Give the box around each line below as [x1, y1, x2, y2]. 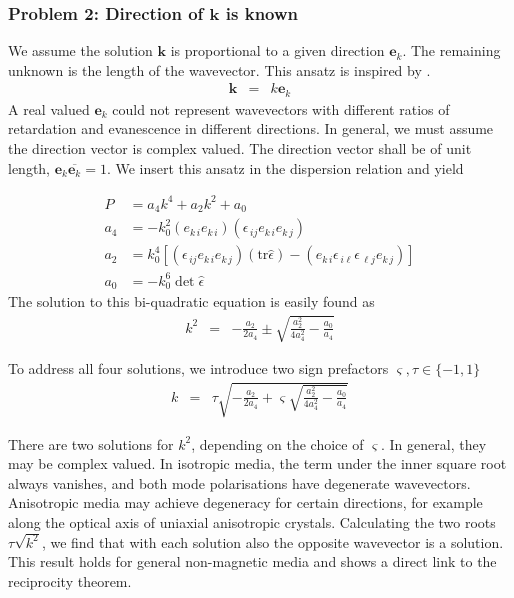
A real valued [8, 98, 90, 119]
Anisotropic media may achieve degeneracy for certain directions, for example [8, 492, 483, 513]
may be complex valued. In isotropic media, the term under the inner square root [8, 453, 507, 474]
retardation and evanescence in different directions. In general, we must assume [8, 118, 494, 139]
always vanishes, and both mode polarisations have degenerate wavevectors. [8, 472, 471, 493]
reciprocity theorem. [8, 571, 132, 592]
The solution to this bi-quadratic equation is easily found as [8, 291, 375, 312]
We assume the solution [8, 40, 153, 61]
